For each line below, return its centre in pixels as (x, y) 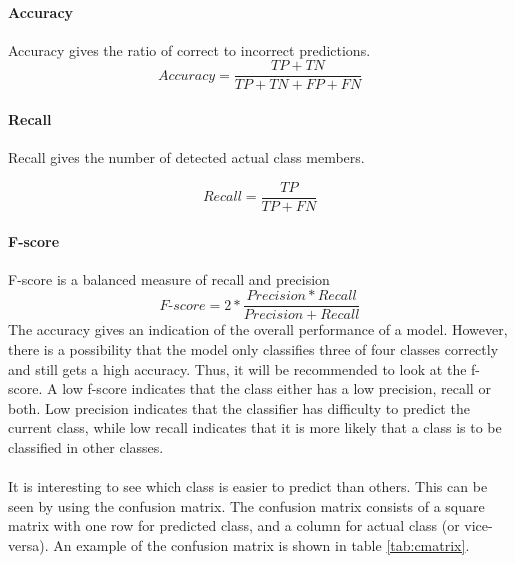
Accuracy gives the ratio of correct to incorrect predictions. (189, 49)
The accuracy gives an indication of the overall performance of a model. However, (258, 329)
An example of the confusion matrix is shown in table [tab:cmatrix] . (261, 544)
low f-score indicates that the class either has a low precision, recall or (276, 388)
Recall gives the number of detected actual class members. (186, 157)
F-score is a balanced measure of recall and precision (169, 278)
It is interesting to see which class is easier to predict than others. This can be (248, 486)
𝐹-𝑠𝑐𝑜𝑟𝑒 (182, 305)
